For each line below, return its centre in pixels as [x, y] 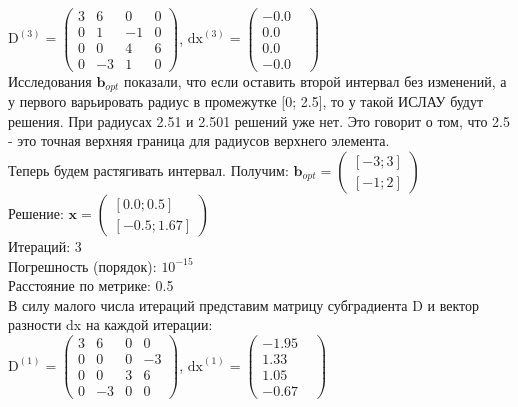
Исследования [50, 80]
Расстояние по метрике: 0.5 [91, 285]
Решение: [36, 213]
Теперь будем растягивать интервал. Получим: [148, 170]
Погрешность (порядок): [82, 265]
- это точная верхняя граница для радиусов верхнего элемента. [199, 140]
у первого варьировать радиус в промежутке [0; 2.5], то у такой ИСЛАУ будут [246, 101]
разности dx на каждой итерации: [110, 324]
